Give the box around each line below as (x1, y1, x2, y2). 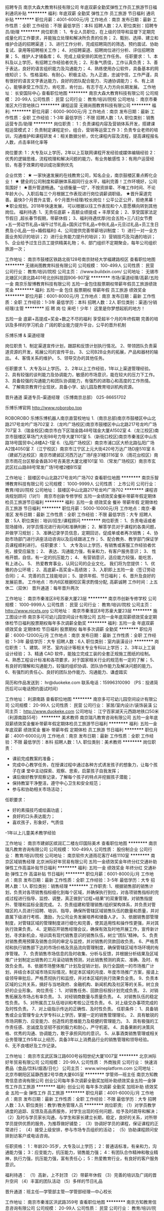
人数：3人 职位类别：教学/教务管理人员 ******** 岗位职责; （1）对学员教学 (5, 1102, 156, 1108)
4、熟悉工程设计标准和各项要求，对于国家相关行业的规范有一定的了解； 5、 (5, 657, 157, 662)
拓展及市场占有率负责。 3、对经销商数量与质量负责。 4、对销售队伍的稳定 (9, 994, 159, 1000)
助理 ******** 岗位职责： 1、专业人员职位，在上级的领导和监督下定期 (11, 29, 151, 34)
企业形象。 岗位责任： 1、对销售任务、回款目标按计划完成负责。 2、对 (13, 988, 155, 993)
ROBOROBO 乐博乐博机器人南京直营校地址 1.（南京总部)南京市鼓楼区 (5, 415, 143, 421)
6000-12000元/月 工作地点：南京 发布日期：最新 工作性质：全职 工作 (13, 632, 152, 638)
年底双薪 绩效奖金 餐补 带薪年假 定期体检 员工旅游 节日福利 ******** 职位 (5, 727, 154, 733)
